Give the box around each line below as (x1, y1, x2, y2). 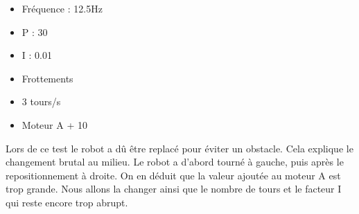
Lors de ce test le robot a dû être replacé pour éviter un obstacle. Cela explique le (6, 141, 353, 155)
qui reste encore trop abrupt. (6, 195, 128, 209)
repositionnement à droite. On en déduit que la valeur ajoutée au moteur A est (6, 168, 341, 182)
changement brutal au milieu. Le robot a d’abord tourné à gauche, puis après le (6, 154, 344, 169)
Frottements (21, 71, 73, 85)
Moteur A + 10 (21, 117, 87, 132)
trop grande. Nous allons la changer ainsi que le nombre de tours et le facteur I (6, 181, 342, 196)
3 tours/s (21, 94, 61, 109)
